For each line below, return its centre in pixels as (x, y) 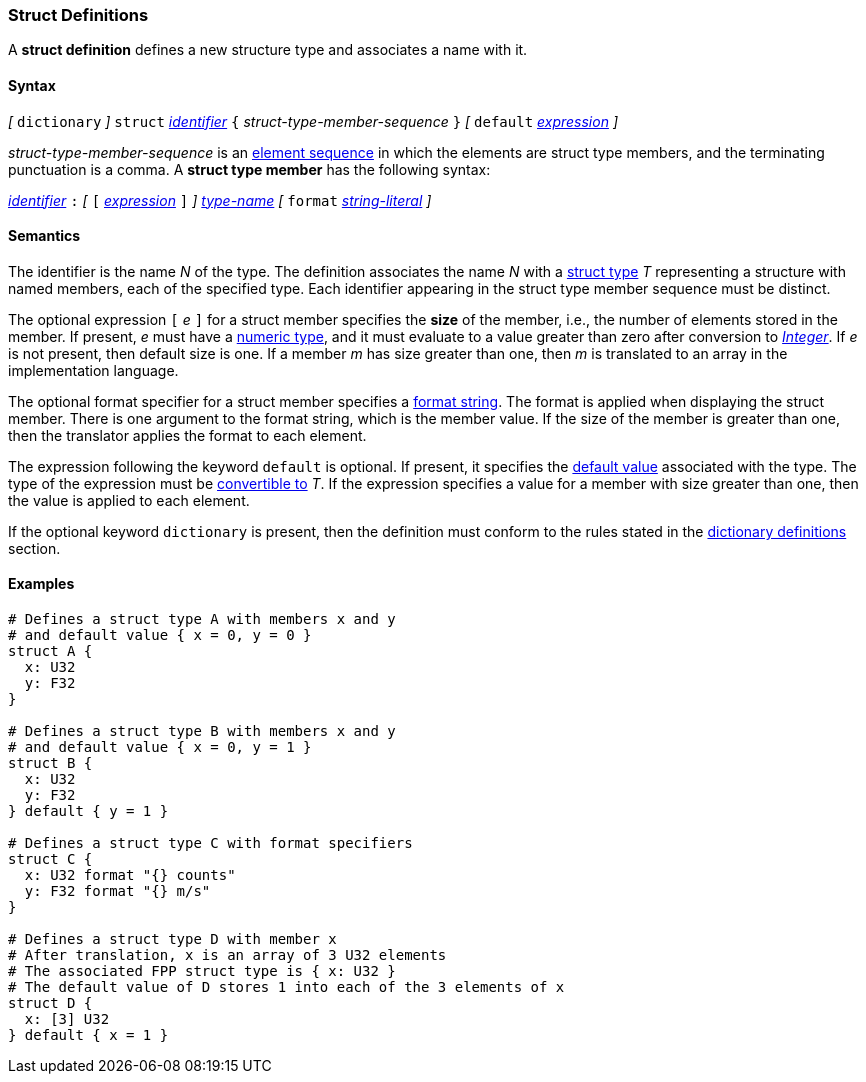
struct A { (50, 651)
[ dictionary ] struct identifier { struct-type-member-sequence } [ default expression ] (313, 121)
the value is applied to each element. (129, 500)
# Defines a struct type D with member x (172, 939)
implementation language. (93, 370)
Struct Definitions (78, 15)
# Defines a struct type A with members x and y (202, 619)
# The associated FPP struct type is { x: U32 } (202, 971)
